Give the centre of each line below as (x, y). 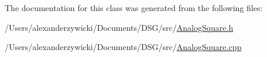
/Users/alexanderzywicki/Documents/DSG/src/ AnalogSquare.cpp (123, 47)
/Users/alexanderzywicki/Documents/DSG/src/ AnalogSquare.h (119, 27)
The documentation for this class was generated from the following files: (134, 8)
